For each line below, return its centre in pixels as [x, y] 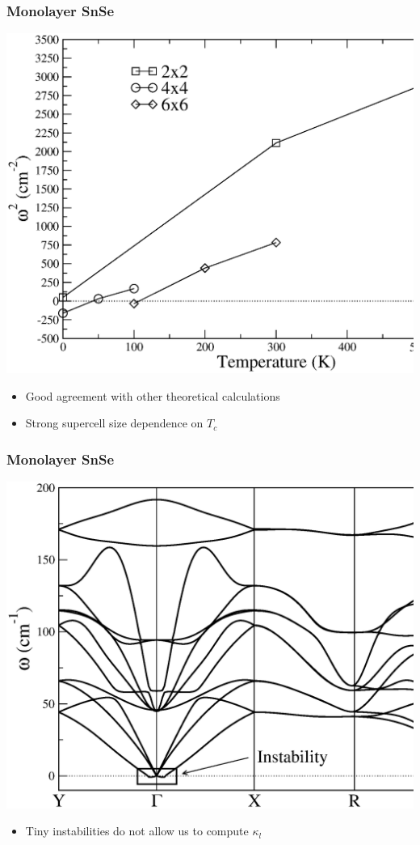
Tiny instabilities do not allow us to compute [137, 831]
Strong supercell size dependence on [114, 423]
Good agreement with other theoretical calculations [153, 395]
